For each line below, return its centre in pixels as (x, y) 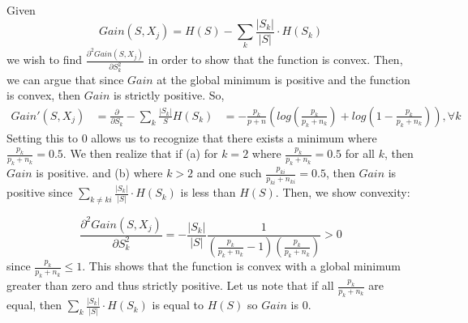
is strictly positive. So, (169, 95)
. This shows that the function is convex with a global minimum (241, 266)
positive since (40, 192)
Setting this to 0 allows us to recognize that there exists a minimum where (192, 137)
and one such (229, 173)
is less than (208, 192)
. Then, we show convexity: (343, 192)
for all (360, 153)
